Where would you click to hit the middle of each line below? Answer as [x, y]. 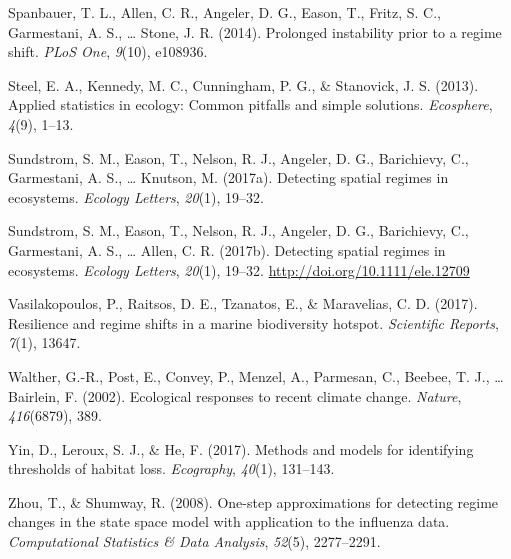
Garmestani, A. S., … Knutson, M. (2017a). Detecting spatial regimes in [228, 177]
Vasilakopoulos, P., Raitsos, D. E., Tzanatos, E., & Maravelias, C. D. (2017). [243, 303]
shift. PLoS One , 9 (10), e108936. [108, 51]
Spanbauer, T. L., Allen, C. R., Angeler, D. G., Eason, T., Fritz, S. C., [224, 12]
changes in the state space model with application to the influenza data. [229, 521]
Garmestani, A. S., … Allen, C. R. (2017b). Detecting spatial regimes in [227, 249]
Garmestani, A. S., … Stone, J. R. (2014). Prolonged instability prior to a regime [255, 31]
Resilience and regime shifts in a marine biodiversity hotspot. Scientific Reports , [253, 322]
